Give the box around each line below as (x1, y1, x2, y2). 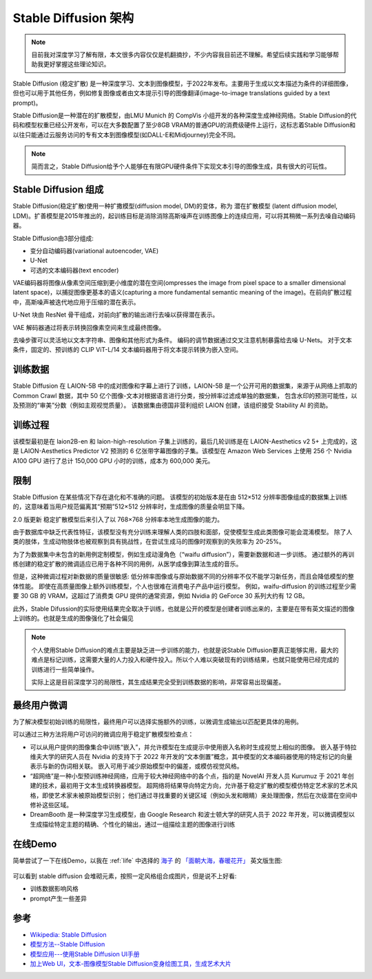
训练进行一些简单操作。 (31, 665, 98, 673)
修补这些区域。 (30, 801, 72, 809)
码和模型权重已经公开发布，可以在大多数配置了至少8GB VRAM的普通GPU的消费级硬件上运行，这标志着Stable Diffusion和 (12, 121, 356, 129)
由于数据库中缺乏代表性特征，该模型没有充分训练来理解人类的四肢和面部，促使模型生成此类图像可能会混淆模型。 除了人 (12, 528, 353, 536)
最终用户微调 (12, 699, 68, 711)
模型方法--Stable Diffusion (30, 940, 105, 949)
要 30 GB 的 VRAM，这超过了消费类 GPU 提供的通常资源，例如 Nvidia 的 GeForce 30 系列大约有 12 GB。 (12, 592, 309, 600)
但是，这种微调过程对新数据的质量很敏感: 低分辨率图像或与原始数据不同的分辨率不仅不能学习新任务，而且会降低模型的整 (12, 573, 354, 581)
